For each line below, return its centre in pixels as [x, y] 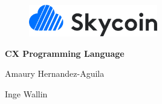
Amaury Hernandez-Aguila [55, 73]
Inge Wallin [26, 94]
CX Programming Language [65, 53]
